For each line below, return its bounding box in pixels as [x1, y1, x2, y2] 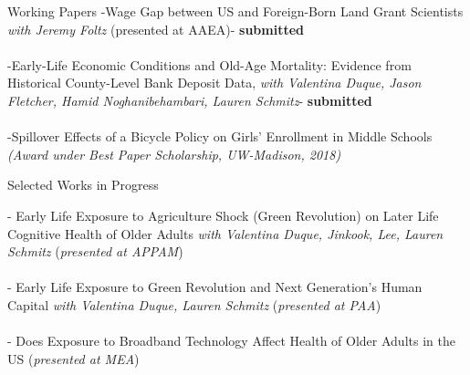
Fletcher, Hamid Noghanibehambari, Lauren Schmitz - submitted [7, 90, 372, 109]
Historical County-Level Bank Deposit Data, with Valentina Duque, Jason [7, 73, 422, 92]
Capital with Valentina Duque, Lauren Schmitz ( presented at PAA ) [7, 295, 381, 314]
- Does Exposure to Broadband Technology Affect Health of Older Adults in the [7, 331, 455, 350]
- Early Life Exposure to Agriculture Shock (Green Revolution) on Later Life [7, 205, 439, 224]
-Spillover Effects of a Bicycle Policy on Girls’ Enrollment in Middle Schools [7, 127, 433, 146]
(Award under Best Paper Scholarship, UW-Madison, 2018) [7, 144, 341, 163]
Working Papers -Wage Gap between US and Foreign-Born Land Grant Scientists [7, 2, 464, 20]
